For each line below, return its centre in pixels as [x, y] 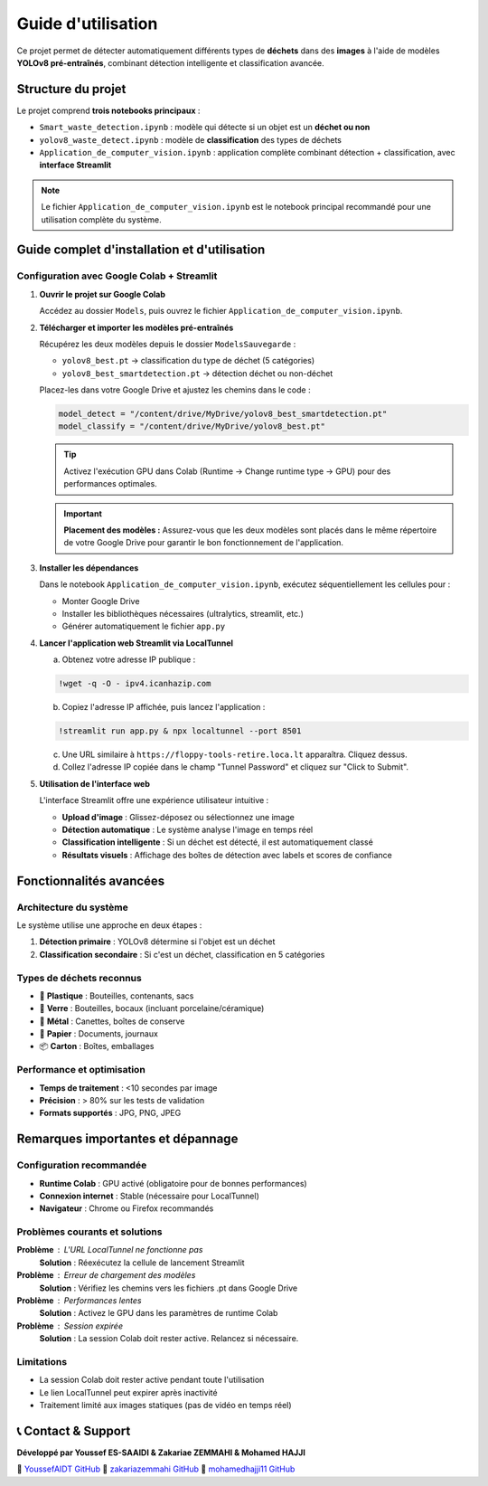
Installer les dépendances [89, 568]
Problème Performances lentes [79, 1301]
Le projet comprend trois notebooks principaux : [108, 110]
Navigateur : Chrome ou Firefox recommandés [127, 1208]
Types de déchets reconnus [79, 978]
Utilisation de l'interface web [95, 783]
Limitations [42, 1361]
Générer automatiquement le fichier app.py [144, 626]
